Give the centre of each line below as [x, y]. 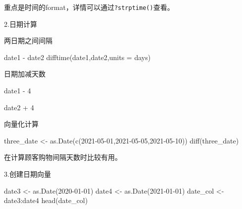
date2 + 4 [19, 107]
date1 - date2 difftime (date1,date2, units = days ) [77, 57]
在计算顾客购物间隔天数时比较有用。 [63, 157]
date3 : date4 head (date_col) [46, 200]
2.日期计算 [21, 24]
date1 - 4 [18, 91]
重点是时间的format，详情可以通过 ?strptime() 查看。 [89, 7]
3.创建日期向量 [27, 174]
